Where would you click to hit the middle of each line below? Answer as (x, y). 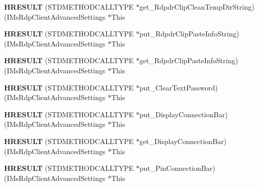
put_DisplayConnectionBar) (184, 114)
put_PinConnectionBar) (177, 168)
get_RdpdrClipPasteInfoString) (189, 60)
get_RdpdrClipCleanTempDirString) (197, 7)
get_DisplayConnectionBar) (183, 141)
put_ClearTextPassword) (179, 87)
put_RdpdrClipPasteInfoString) (189, 34)
